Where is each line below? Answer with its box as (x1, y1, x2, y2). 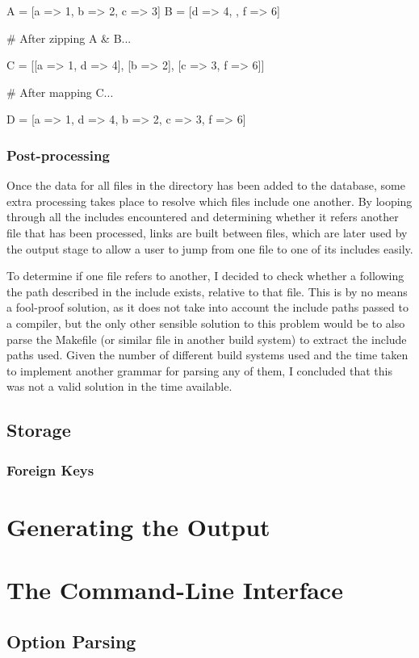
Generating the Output (6, 509, 270, 543)
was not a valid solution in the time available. (6, 378, 233, 395)
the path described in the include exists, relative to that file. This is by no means (6, 283, 408, 300)
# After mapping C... (6, 83, 114, 100)
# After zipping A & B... (6, 29, 132, 46)
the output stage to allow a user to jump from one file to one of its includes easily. (6, 240, 413, 257)
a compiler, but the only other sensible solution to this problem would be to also (6, 314, 405, 331)
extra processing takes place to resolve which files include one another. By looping (6, 192, 413, 209)
